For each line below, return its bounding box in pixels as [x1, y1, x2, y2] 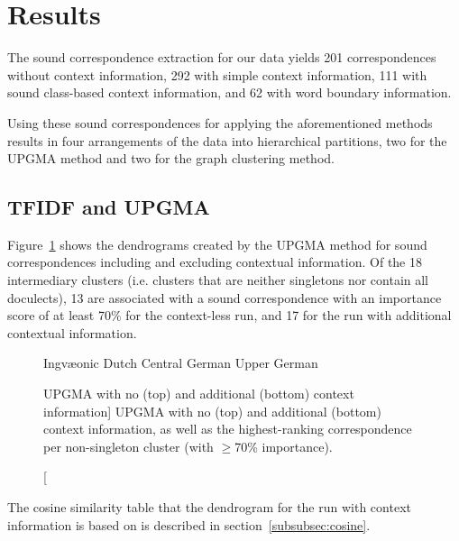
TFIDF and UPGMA [7, 193, 210, 221]
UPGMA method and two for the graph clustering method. [7, 149, 335, 168]
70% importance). [234, 436, 333, 455]
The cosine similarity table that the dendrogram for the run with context [7, 498, 411, 517]
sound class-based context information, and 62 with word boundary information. [7, 83, 452, 102]
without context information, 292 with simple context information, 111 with [7, 65, 427, 84]
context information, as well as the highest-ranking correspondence [43, 419, 412, 438]
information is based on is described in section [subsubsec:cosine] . [7, 515, 371, 534]
